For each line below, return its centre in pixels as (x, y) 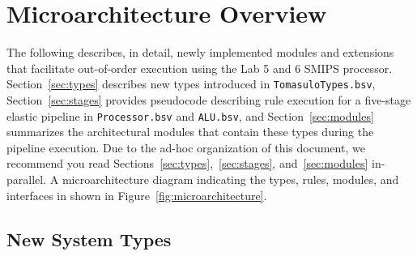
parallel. (27, 179)
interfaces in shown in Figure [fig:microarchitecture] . (137, 195)
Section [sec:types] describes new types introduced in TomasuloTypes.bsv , (191, 84)
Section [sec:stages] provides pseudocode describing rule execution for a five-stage (209, 99)
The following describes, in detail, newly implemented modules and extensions (200, 52)
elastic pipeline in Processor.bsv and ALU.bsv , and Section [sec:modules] (190, 115)
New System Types (89, 239)
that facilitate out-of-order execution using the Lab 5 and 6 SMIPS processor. (200, 68)
